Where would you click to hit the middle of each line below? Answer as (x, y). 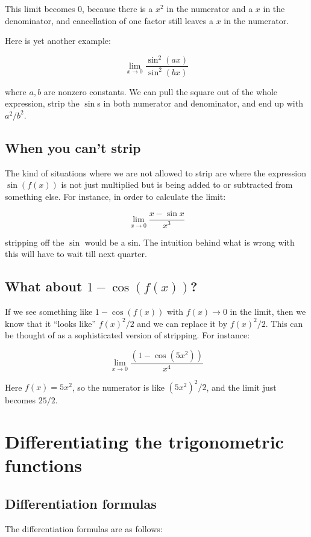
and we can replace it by (182, 323)
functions (44, 465)
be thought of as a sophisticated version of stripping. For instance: (127, 335)
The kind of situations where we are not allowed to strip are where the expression (155, 172)
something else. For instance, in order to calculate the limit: (115, 196)
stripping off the (35, 242)
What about (44, 286)
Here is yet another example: (58, 41)
